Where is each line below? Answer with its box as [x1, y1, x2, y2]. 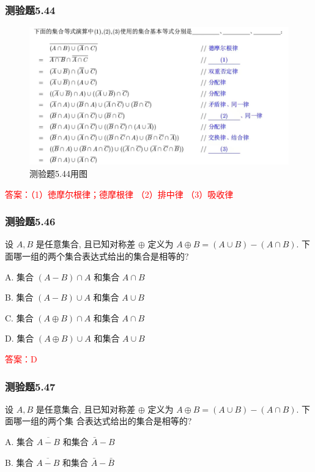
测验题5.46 [5, 214, 56, 229]
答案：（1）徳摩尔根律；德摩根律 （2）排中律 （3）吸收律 [5, 187, 234, 200]
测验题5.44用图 [29, 167, 87, 180]
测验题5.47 [5, 378, 56, 394]
